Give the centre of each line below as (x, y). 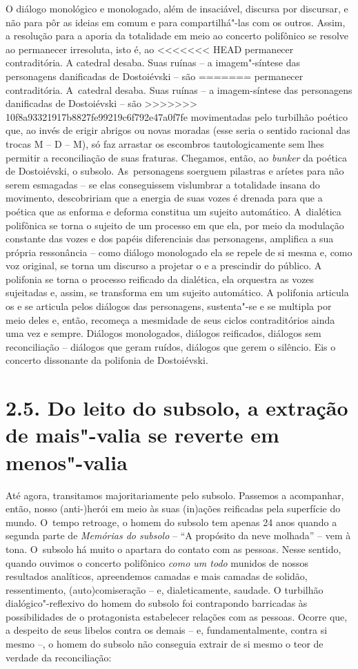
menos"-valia (67, 462)
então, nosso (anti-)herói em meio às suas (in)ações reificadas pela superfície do (173, 508)
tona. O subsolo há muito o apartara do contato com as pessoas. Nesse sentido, (173, 549)
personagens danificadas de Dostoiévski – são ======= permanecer (155, 76)
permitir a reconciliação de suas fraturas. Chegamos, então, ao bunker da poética (176, 157)
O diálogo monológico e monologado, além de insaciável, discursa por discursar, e (177, 8)
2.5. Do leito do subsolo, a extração (177, 408)
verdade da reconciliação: (59, 657)
